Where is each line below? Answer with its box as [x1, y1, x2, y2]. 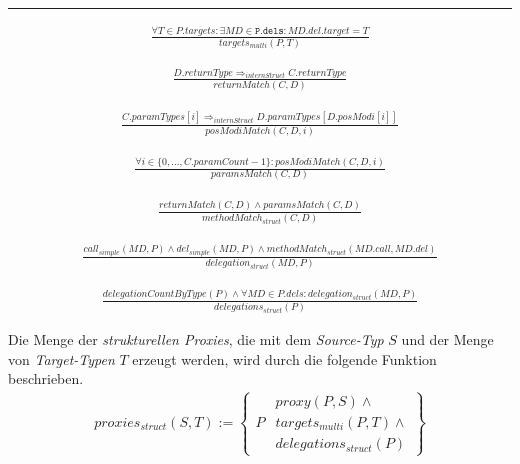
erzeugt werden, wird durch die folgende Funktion [132, 348, 437, 369]
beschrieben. [8, 368, 84, 389]
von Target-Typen [8, 348, 115, 369]
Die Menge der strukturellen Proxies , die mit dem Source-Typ [8, 328, 384, 349]
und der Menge [401, 328, 494, 349]
